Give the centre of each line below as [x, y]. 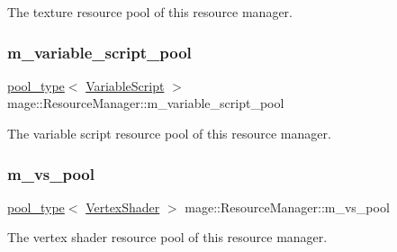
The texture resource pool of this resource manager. [150, 12]
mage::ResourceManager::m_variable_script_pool [146, 103]
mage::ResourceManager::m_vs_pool [287, 207]
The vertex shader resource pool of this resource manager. [167, 237]
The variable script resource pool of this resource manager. [169, 133]
